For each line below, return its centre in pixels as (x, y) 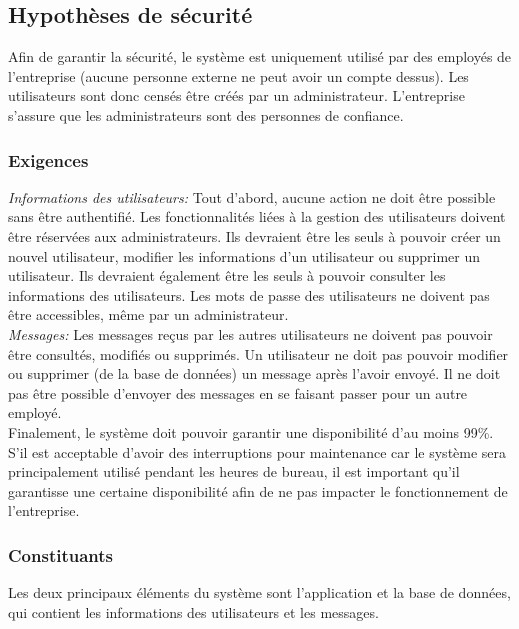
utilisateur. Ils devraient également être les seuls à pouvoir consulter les (227, 275)
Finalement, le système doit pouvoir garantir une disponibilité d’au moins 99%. (251, 431)
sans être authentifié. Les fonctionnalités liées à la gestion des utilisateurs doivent (257, 216)
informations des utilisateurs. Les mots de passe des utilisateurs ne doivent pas (249, 294)
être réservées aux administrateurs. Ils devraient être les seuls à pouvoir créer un (254, 235)
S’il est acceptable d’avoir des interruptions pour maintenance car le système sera (257, 451)
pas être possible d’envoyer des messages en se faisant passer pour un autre (238, 392)
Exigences (48, 159)
